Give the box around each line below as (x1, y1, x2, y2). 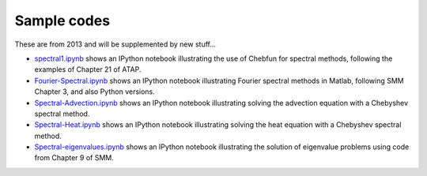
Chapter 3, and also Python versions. (34, 87, 156, 96)
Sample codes (14, 12, 111, 29)
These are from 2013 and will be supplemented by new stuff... (14, 39, 217, 49)
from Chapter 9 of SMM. (34, 153, 115, 163)
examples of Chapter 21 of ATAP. (34, 65, 142, 74)
